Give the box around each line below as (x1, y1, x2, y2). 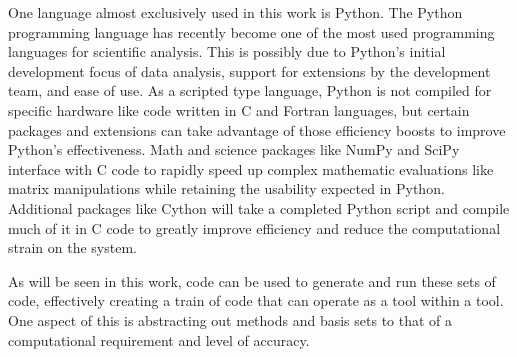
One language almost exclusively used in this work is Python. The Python (8, 2, 463, 22)
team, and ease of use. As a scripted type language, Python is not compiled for (8, 80, 492, 101)
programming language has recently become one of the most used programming (8, 21, 495, 42)
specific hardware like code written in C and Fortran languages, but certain (8, 99, 470, 120)
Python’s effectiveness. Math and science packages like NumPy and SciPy (8, 139, 460, 160)
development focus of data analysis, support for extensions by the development (8, 60, 491, 81)
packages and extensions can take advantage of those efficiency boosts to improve (8, 119, 506, 140)
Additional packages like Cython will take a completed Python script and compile (8, 197, 510, 218)
